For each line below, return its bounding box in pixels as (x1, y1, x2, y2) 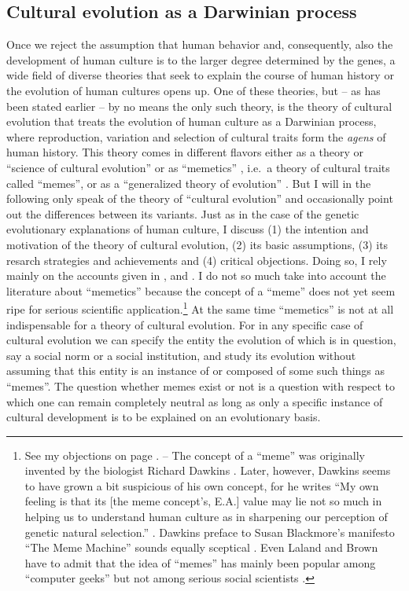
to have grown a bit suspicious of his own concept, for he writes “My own (24, 477, 379, 494)
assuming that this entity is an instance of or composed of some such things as (6, 362, 385, 379)
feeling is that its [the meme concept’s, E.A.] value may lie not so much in (24, 493, 382, 509)
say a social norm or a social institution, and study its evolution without (6, 347, 356, 363)
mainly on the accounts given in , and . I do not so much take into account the (6, 267, 386, 284)
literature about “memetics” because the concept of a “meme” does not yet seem (6, 282, 396, 299)
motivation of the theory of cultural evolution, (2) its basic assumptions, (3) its (6, 236, 389, 252)
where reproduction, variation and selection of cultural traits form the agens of (6, 128, 386, 145)
